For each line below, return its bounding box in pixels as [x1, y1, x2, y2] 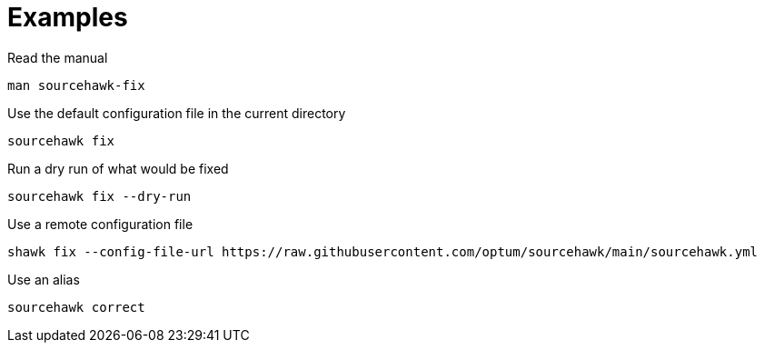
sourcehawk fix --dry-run [7, 188, 192, 204]
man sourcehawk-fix [7, 77, 145, 93]
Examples [7, 2, 128, 33]
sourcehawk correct [7, 299, 145, 315]
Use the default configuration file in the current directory [7, 105, 346, 121]
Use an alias [7, 271, 80, 287]
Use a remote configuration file [7, 215, 193, 232]
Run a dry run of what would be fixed [7, 160, 229, 176]
